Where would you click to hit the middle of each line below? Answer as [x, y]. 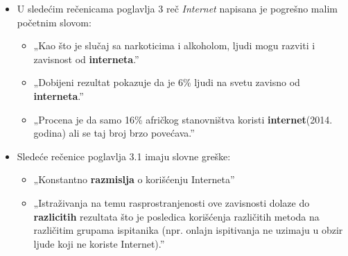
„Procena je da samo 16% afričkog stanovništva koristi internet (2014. [183, 119]
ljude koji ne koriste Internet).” [99, 243]
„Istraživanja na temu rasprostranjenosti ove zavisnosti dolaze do [172, 202]
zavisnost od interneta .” [86, 59]
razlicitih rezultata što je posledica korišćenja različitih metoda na [176, 216]
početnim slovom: [54, 22]
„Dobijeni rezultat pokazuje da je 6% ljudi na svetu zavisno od [167, 82]
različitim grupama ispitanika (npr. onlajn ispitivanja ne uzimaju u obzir [188, 230]
